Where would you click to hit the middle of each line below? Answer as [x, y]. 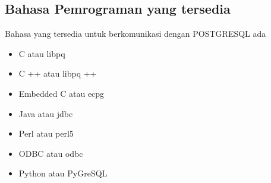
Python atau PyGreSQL [63, 173]
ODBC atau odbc [51, 153]
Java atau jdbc [46, 113]
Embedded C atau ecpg [62, 93]
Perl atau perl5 [46, 133]
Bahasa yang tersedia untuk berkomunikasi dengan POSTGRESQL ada [135, 34]
